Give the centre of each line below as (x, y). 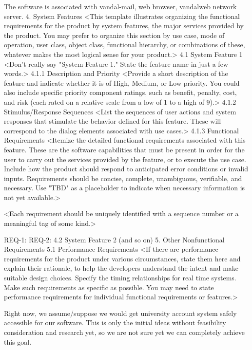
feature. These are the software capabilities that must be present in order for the (124, 149)
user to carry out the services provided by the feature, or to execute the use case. (125, 159)
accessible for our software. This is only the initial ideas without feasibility (115, 322)
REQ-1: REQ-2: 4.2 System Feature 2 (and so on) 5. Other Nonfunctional (114, 239)
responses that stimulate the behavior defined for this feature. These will (113, 121)
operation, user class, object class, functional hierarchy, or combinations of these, (125, 45)
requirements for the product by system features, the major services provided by (124, 26)
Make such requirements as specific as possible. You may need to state (109, 287)
